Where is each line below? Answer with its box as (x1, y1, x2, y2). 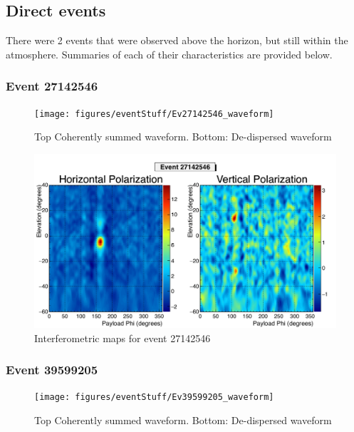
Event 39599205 (6, 361, 98, 379)
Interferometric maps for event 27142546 (34, 330, 211, 345)
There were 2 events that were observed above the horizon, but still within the (6, 33, 348, 48)
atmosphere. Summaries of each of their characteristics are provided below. (6, 46, 333, 61)
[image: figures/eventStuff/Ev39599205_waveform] (34, 392, 274, 403)
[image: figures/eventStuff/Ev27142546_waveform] (34, 108, 274, 119)
